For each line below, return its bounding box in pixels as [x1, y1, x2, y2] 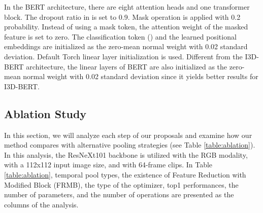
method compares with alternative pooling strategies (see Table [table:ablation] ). [4, 139, 255, 150]
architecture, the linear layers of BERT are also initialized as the [26, 61, 227, 72]
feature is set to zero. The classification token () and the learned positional [4, 31, 237, 42]
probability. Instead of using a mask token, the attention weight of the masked [4, 21, 248, 32]
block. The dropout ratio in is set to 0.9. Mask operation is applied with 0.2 [4, 11, 241, 22]
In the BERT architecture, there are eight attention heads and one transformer [4, 2, 250, 12]
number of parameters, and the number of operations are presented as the [4, 189, 234, 200]
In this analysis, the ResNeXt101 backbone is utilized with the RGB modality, [4, 149, 248, 160]
